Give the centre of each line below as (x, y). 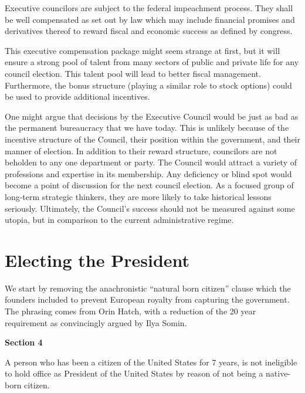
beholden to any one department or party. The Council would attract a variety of (151, 162)
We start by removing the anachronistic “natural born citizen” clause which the (148, 288)
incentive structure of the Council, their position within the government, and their (152, 139)
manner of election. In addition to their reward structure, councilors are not (141, 150)
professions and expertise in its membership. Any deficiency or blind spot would (148, 173)
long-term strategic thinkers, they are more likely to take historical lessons (138, 196)
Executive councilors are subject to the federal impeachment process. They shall (149, 8)
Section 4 (24, 342)
